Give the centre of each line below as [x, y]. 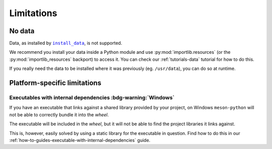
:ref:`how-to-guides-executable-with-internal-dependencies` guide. [80, 140]
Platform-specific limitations [55, 83]
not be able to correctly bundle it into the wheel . [59, 115]
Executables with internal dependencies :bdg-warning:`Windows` [92, 98]
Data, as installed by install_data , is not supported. [66, 43]
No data [22, 31]
